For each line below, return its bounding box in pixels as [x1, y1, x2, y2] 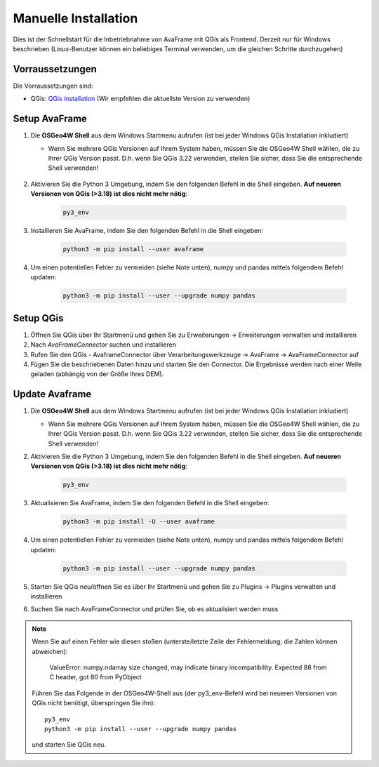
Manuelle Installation [13, 11, 138, 26]
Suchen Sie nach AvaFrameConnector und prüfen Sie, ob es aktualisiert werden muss [30, 605, 279, 613]
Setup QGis [13, 312, 64, 324]
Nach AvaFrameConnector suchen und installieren [30, 340, 177, 349]
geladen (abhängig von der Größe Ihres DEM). [30, 370, 164, 378]
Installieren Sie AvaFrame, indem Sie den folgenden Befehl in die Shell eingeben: [30, 227, 263, 235]
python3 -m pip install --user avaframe [62, 246, 204, 253]
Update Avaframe [13, 388, 92, 400]
